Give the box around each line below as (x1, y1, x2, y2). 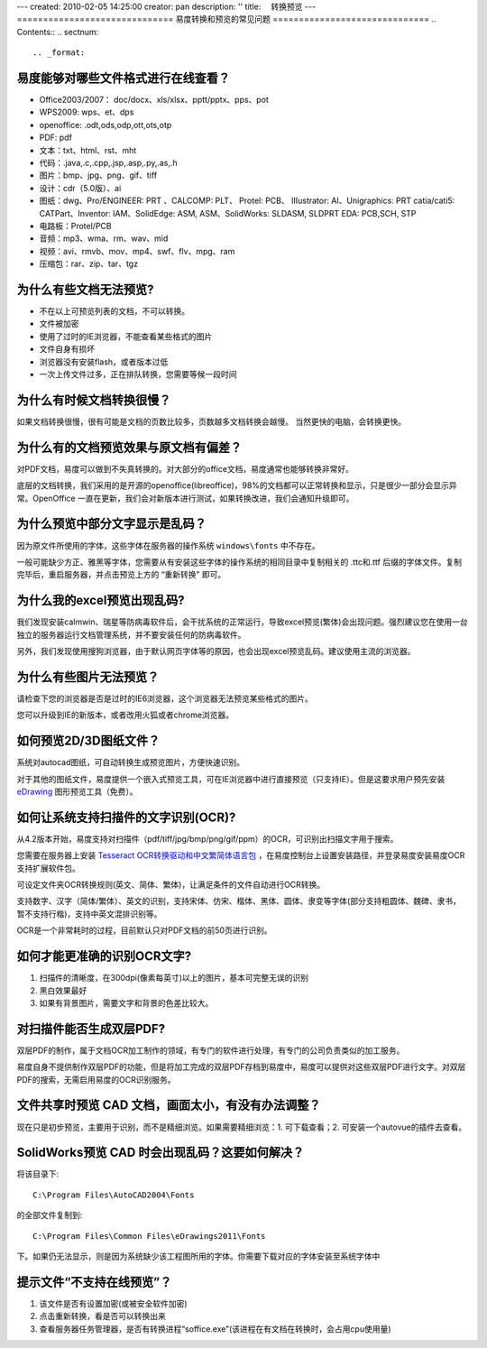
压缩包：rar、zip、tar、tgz (39, 258, 139, 270)
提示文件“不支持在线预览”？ (16, 1274, 172, 1289)
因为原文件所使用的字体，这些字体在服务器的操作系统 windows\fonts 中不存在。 (16, 540, 320, 550)
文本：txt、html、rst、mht (39, 144, 137, 155)
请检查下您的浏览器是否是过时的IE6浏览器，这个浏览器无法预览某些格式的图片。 (16, 693, 313, 704)
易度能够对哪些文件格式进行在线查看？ (16, 70, 230, 86)
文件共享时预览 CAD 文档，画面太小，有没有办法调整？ (16, 1097, 321, 1113)
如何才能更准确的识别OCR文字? (16, 948, 192, 965)
